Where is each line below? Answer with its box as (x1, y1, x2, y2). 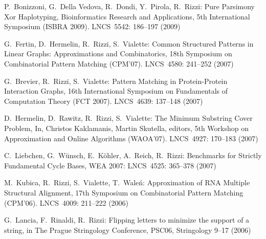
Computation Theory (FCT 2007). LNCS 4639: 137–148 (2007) (4, 95, 203, 106)
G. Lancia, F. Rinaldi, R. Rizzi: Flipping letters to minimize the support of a (4, 214, 250, 225)
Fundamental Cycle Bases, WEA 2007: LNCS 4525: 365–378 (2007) (4, 160, 216, 170)
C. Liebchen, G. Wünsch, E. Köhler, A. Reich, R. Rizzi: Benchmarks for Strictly (4, 150, 262, 161)
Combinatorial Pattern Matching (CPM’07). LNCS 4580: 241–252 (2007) (4, 58, 234, 69)
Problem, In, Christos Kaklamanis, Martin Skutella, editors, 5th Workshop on (4, 122, 249, 133)
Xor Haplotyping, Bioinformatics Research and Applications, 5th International (4, 11, 250, 21)
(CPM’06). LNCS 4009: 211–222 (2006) (4, 197, 129, 208)
